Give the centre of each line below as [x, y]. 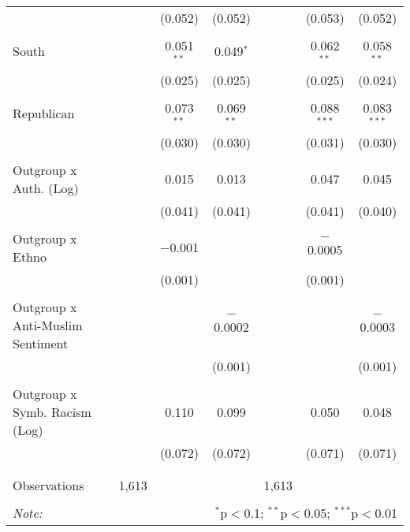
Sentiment [41, 343]
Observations [48, 485]
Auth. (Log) [46, 188]
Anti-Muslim [48, 325]
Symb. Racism [52, 411]
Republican [44, 113]
